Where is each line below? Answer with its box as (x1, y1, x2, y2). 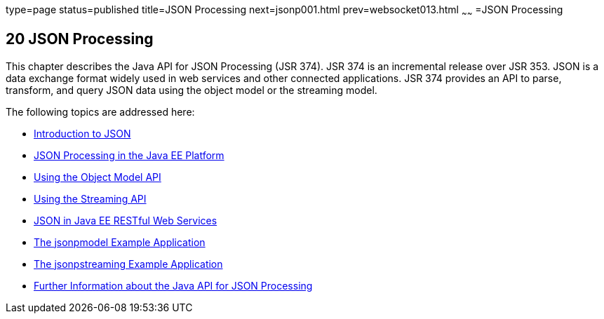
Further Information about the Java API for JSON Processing (34, 279, 313, 292)
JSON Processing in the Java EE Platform (34, 149, 224, 161)
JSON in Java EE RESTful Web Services (34, 214, 217, 226)
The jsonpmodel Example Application (34, 236, 206, 248)
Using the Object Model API (34, 170, 161, 183)
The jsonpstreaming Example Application (34, 257, 223, 270)
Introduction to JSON (34, 127, 131, 140)
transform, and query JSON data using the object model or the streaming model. (6, 83, 377, 96)
